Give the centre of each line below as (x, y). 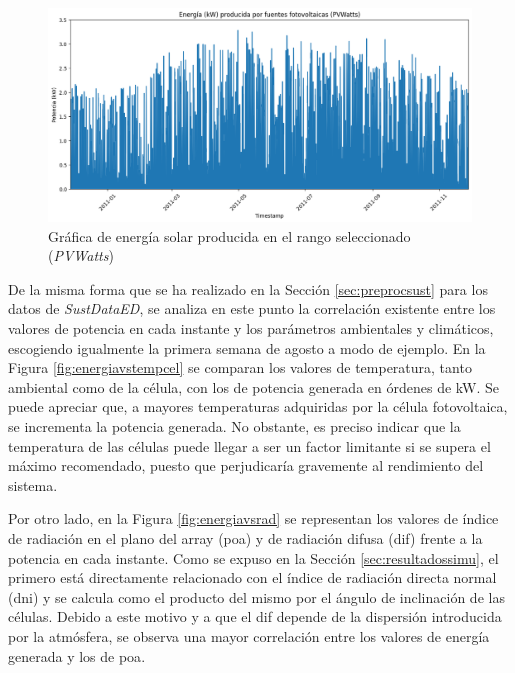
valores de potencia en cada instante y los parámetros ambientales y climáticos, (251, 328)
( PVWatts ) (81, 255)
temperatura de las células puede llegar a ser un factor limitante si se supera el (249, 445)
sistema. (33, 484)
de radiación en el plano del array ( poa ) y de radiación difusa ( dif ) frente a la (245, 537)
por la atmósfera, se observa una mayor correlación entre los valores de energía (249, 635)
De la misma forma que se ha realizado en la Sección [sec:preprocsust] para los (248, 288)
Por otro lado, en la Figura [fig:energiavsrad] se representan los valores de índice (253, 518)
